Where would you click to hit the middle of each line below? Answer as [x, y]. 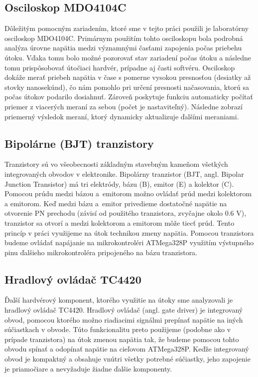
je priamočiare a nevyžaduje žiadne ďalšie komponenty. [88, 368]
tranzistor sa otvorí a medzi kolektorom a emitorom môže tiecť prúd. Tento [120, 222]
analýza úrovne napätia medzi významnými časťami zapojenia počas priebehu [123, 48]
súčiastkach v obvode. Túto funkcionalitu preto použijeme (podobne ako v [118, 329]
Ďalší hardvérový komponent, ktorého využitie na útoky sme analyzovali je [119, 300]
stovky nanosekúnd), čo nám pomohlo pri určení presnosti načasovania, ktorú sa [127, 87]
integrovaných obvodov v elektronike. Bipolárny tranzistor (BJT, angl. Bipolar [124, 174]
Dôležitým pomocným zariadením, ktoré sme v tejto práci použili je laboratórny [127, 28]
